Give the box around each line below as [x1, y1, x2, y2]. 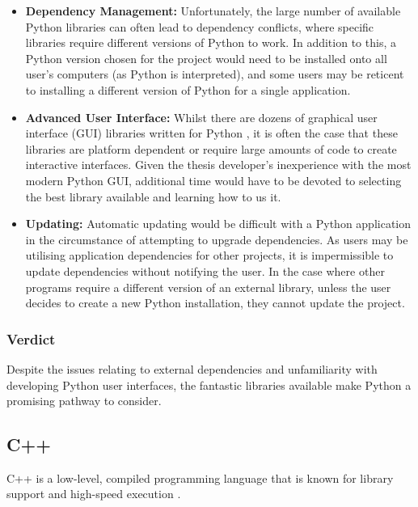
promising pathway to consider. [6, 392, 162, 409]
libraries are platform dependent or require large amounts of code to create [25, 140, 397, 157]
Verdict [6, 328, 56, 349]
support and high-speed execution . [6, 485, 181, 502]
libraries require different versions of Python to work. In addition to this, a [25, 34, 396, 51]
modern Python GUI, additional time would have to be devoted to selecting [25, 171, 402, 188]
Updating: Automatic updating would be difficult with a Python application [25, 215, 412, 232]
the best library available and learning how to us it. [25, 188, 281, 205]
